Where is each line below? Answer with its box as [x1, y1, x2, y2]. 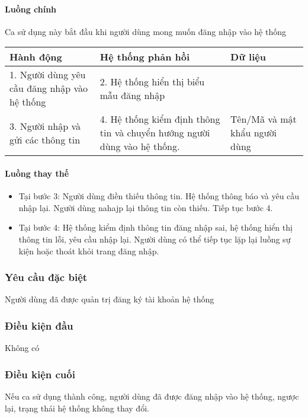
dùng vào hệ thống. [100, 139, 180, 154]
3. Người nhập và [9, 119, 81, 133]
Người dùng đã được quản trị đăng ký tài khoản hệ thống [5, 293, 214, 305]
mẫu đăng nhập [100, 88, 165, 102]
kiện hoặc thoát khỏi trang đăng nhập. [18, 244, 159, 257]
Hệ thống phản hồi [100, 50, 190, 64]
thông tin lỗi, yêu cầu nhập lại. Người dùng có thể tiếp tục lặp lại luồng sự [18, 232, 291, 245]
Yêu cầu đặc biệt [5, 270, 88, 285]
